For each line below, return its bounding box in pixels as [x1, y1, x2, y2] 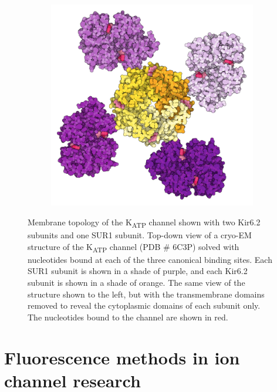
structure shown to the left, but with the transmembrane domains [28, 288, 265, 300]
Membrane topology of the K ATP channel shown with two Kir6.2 [28, 215, 261, 229]
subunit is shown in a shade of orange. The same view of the [28, 276, 245, 288]
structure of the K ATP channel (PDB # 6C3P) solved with [28, 240, 239, 254]
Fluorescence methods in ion [4, 345, 240, 369]
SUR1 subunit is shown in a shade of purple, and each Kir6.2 [28, 265, 248, 277]
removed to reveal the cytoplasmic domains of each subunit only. [28, 299, 261, 312]
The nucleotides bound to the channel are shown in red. [28, 310, 228, 323]
